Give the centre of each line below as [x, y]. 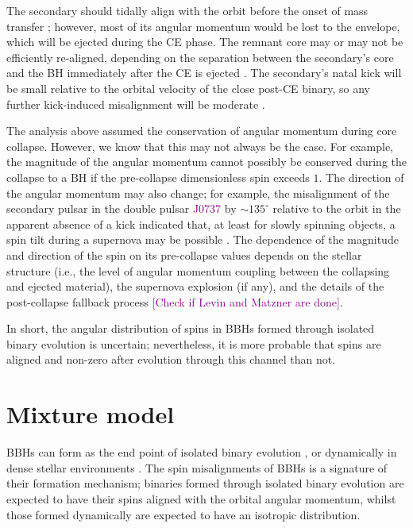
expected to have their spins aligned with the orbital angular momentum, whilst [201, 498]
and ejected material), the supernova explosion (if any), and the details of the [195, 286]
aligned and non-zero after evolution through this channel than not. [171, 359]
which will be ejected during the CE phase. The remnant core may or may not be [205, 42]
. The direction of [361, 177]
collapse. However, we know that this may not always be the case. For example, [200, 146]
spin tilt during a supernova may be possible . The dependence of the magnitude [203, 239]
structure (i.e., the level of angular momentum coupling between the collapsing [198, 270]
